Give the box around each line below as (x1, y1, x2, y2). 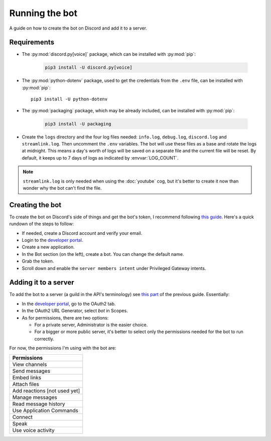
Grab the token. (22, 258, 54, 264)
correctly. (34, 336, 55, 342)
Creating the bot (9, 201, 62, 209)
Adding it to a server (9, 278, 74, 287)
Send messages (12, 367, 50, 374)
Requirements (9, 38, 55, 47)
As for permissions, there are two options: (22, 315, 109, 321)
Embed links (12, 374, 42, 381)
